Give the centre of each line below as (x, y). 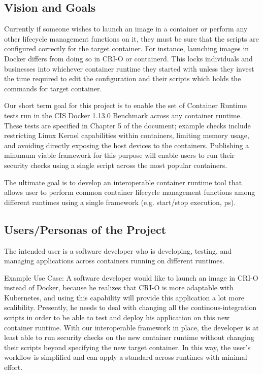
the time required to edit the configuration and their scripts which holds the (123, 78)
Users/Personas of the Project (85, 229)
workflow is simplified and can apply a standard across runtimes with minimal (126, 357)
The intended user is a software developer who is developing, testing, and (118, 250)
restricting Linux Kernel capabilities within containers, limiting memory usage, (127, 135)
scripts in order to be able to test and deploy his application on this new (117, 317)
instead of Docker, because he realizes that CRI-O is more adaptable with (119, 287)
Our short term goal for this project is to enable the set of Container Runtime (125, 105)
